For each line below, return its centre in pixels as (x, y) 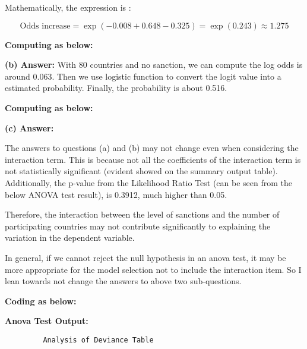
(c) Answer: (29, 128)
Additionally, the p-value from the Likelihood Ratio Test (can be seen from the (149, 182)
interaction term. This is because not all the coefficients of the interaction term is (153, 159)
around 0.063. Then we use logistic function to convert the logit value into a (143, 76)
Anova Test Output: (47, 321)
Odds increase (45, 26)
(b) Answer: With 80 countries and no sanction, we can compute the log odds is (154, 65)
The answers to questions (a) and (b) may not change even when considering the (152, 148)
